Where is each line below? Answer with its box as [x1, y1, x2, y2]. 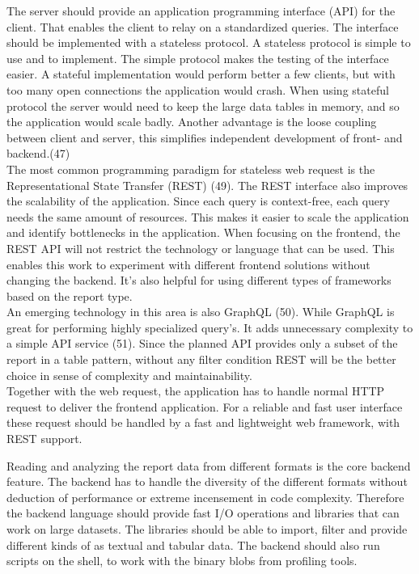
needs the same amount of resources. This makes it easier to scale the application [6, 208, 409, 225]
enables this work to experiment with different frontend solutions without [6, 255, 370, 272]
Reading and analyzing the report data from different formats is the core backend [6, 457, 411, 474]
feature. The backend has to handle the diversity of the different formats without [6, 473, 408, 490]
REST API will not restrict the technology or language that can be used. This [6, 239, 395, 256]
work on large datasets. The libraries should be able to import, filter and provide [6, 521, 408, 537]
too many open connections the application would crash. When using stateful [6, 81, 389, 98]
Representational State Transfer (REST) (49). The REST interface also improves [6, 176, 408, 193]
